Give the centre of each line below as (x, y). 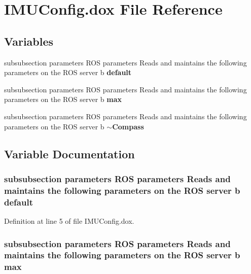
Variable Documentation (69, 153)
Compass (128, 126)
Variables (29, 41)
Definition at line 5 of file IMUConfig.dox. (69, 220)
